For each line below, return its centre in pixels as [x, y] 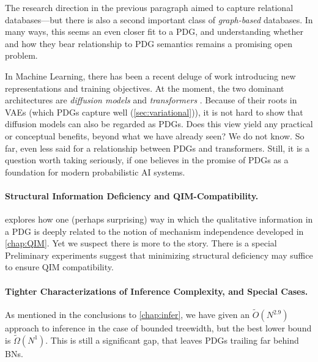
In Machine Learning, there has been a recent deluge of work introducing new [150, 76]
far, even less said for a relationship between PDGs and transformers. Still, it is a [157, 148]
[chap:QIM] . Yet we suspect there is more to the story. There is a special [141, 243]
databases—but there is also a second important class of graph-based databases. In [159, 19]
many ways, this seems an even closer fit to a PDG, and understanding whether [154, 31]
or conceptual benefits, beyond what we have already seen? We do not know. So [155, 135]
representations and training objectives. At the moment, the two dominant [145, 88]
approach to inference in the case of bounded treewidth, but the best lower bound [158, 328]
